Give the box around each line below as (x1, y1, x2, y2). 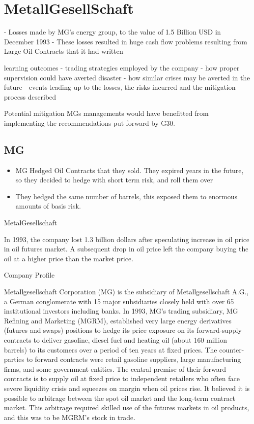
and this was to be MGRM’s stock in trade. (4, 412, 136, 422)
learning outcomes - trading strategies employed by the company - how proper (4, 62, 240, 72)
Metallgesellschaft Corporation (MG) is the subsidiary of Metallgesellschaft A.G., (4, 286, 249, 297)
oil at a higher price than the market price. (4, 253, 134, 263)
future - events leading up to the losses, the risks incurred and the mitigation (4, 82, 236, 92)
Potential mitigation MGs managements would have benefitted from (4, 108, 209, 118)
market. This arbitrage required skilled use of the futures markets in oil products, (4, 402, 249, 413)
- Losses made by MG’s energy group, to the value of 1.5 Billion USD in (4, 27, 221, 37)
